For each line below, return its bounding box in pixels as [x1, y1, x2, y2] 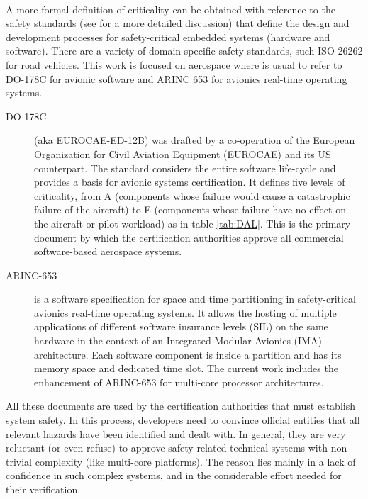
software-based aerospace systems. [34, 244, 182, 259]
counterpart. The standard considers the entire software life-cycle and [34, 160, 336, 175]
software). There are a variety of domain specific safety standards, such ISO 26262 [6, 43, 363, 58]
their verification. [6, 482, 81, 496]
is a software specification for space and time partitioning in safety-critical [34, 291, 356, 306]
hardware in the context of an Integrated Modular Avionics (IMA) [34, 333, 322, 348]
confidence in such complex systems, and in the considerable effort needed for [6, 468, 342, 483]
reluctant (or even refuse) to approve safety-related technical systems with [6, 440, 328, 455]
